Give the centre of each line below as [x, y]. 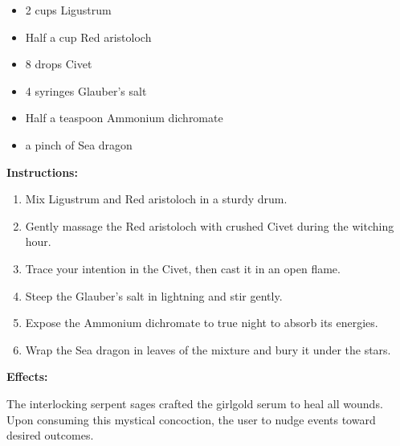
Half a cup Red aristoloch [88, 37]
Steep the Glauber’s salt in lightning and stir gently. [154, 295]
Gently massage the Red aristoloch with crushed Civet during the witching [210, 225]
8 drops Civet [59, 64]
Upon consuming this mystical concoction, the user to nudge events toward [191, 419]
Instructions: [42, 172]
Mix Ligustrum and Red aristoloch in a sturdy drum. [156, 199]
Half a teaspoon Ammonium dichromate [124, 118]
